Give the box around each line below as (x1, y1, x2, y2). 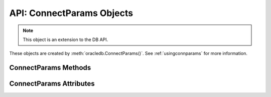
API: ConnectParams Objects (9, 7, 133, 18)
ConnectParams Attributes (9, 79, 95, 88)
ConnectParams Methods (9, 63, 91, 72)
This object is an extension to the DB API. (23, 36, 108, 42)
